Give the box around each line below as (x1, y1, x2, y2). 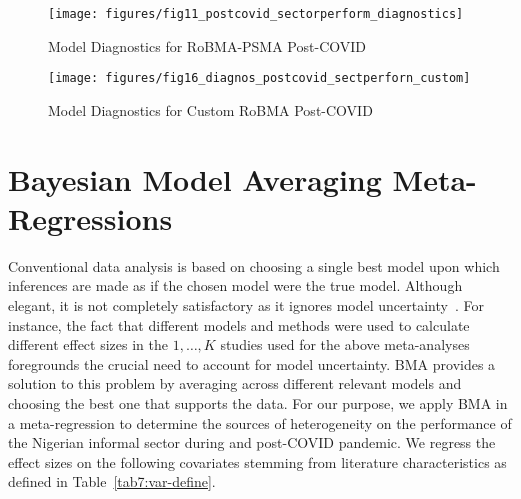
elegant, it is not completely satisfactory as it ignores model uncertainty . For (8, 295, 484, 315)
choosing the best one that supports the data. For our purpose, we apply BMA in (8, 392, 508, 413)
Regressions (8, 197, 173, 238)
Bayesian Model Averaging (8, 158, 382, 199)
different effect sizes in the (8, 334, 168, 355)
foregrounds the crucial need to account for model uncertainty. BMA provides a (8, 353, 496, 374)
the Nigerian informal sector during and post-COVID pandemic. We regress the (8, 432, 496, 453)
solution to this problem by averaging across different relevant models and (8, 373, 462, 394)
